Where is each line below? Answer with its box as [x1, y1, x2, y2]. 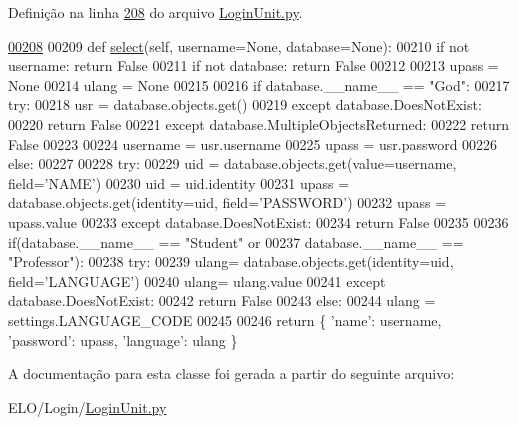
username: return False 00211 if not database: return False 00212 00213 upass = [8, 55, 499, 76]
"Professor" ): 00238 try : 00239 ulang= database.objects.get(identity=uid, [8, 251, 454, 272]
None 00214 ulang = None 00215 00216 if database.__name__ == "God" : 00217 [8, 74, 510, 95]
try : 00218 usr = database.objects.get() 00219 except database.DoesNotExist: [8, 94, 482, 115]
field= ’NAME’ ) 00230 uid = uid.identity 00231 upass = [8, 172, 350, 193]
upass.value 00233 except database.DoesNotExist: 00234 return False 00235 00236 [8, 211, 509, 232]
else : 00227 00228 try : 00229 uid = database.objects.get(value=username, [8, 153, 457, 174]
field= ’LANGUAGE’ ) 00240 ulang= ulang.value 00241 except [8, 270, 386, 291]
